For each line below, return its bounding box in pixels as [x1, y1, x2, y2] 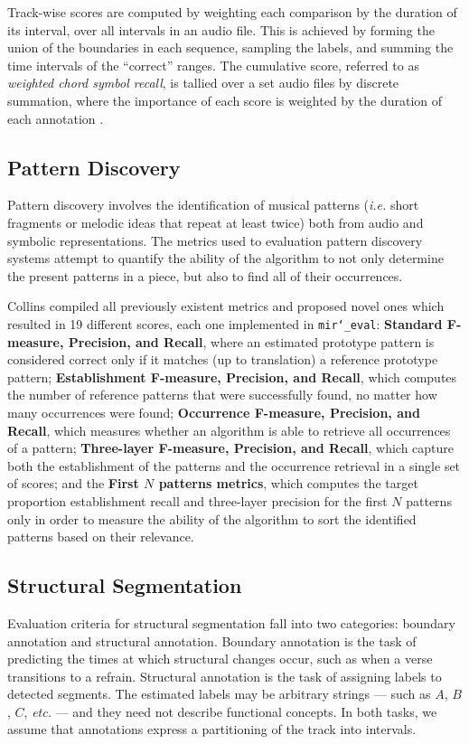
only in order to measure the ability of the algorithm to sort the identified [7, 509, 417, 528]
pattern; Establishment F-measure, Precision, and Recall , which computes [7, 367, 457, 386]
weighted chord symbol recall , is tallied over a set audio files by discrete [7, 73, 399, 92]
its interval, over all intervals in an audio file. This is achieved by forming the [7, 20, 435, 39]
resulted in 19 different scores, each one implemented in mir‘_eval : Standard [7, 314, 443, 333]
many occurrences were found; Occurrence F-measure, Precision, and [7, 402, 420, 421]
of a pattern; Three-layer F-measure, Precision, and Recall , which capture [7, 438, 455, 457]
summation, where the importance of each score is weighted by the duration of [7, 90, 443, 109]
